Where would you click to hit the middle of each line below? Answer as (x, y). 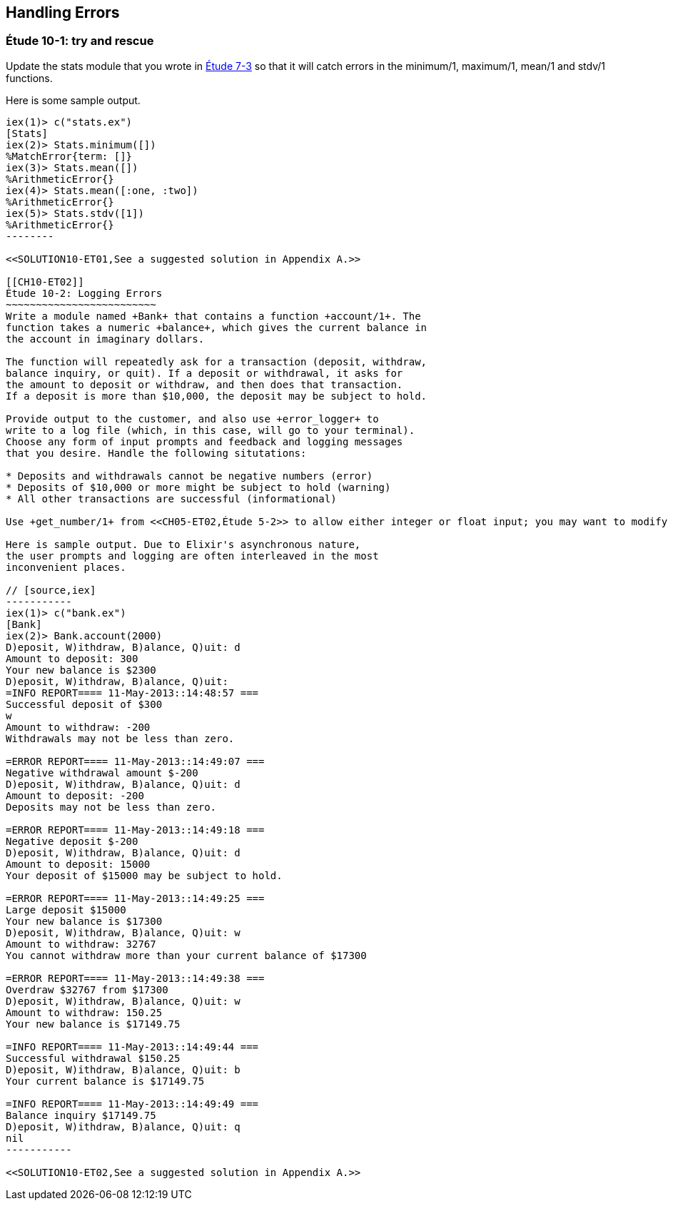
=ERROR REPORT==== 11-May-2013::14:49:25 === (135, 898)
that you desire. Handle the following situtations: (156, 453)
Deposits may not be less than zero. (111, 807)
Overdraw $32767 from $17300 (87, 989)
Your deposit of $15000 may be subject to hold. (144, 875)
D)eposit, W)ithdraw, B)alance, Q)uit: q (123, 1126)
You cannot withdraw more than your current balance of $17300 (186, 955)
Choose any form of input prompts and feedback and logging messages (204, 441)
